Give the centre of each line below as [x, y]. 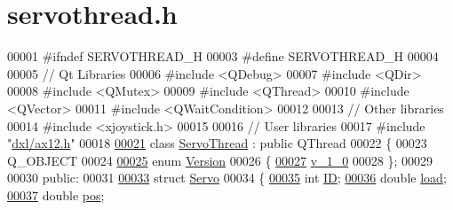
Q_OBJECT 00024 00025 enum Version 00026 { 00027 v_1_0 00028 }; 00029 [220, 160]
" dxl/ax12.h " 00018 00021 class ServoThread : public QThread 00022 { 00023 [217, 143]
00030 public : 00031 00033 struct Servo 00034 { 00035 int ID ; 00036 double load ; [227, 178]
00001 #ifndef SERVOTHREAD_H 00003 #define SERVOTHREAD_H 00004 [223, 56]
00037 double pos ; [56, 194]
